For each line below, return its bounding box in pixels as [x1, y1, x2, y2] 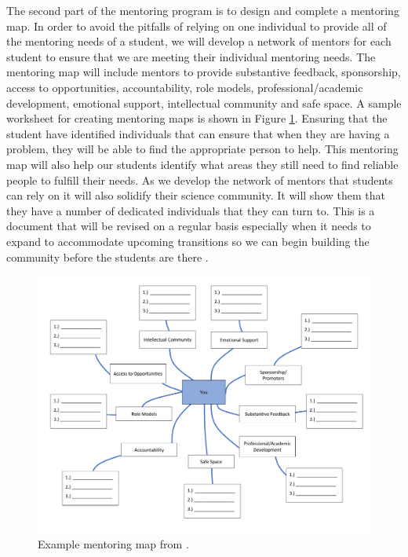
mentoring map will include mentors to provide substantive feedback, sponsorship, [6, 64, 401, 80]
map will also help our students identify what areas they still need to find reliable [6, 156, 399, 172]
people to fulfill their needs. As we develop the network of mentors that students [6, 171, 393, 188]
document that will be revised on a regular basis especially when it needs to [6, 218, 371, 234]
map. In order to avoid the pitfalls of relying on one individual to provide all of [6, 17, 387, 34]
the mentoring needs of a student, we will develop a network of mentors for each [6, 33, 392, 49]
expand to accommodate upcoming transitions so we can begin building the [6, 233, 370, 249]
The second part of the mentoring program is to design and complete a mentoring [6, 2, 399, 18]
